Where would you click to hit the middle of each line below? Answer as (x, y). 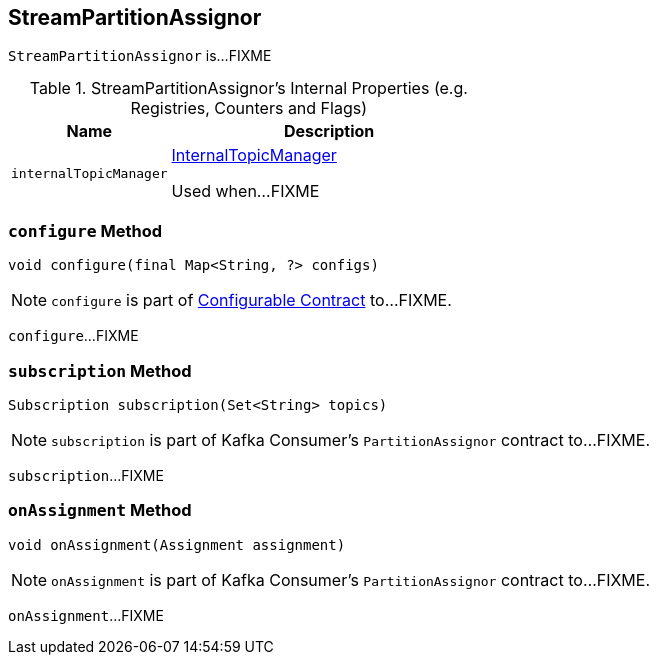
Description (329, 131)
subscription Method (100, 370)
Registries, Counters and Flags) (249, 108)
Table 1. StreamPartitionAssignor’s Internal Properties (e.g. (248, 88)
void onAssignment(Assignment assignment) (177, 544)
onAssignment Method (100, 510)
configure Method (85, 230)
